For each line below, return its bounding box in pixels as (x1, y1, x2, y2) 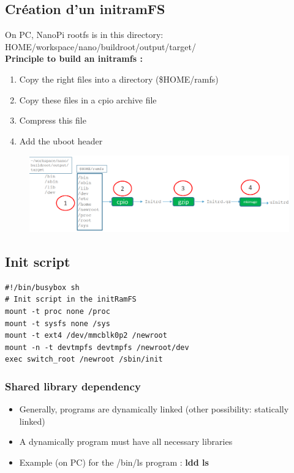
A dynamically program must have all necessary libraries (19, 435, 233, 448)
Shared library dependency (5, 378, 141, 393)
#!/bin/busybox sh (5, 283, 80, 292)
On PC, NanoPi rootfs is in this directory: (5, 28, 164, 41)
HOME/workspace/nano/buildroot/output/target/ (5, 40, 196, 53)
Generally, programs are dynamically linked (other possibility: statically (19, 403, 289, 415)
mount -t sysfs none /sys (5, 319, 110, 328)
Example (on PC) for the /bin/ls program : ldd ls (19, 455, 209, 468)
